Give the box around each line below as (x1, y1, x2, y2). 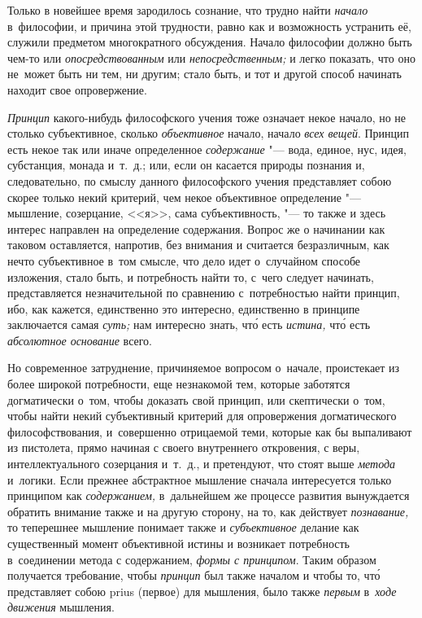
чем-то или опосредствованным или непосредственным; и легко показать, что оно (7, 49, 415, 66)
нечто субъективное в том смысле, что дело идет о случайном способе (7, 252, 361, 269)
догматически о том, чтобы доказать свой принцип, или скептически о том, (7, 391, 385, 408)
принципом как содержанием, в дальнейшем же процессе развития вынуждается (7, 487, 410, 504)
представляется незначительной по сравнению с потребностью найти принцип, (7, 284, 400, 301)
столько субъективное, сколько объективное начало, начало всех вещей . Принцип (7, 125, 410, 142)
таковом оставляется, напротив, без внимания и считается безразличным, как (7, 236, 389, 253)
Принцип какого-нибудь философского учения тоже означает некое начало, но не (7, 108, 407, 125)
